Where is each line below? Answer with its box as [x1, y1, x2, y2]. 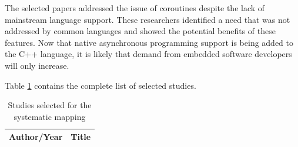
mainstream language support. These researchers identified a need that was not [5, 13, 290, 25]
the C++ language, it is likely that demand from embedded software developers [5, 48, 292, 60]
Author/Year [9, 131, 63, 143]
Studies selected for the [8, 99, 92, 111]
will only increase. [5, 59, 69, 71]
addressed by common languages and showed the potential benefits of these [5, 25, 276, 37]
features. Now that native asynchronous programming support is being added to [5, 36, 294, 48]
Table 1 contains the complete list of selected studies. [5, 79, 196, 91]
